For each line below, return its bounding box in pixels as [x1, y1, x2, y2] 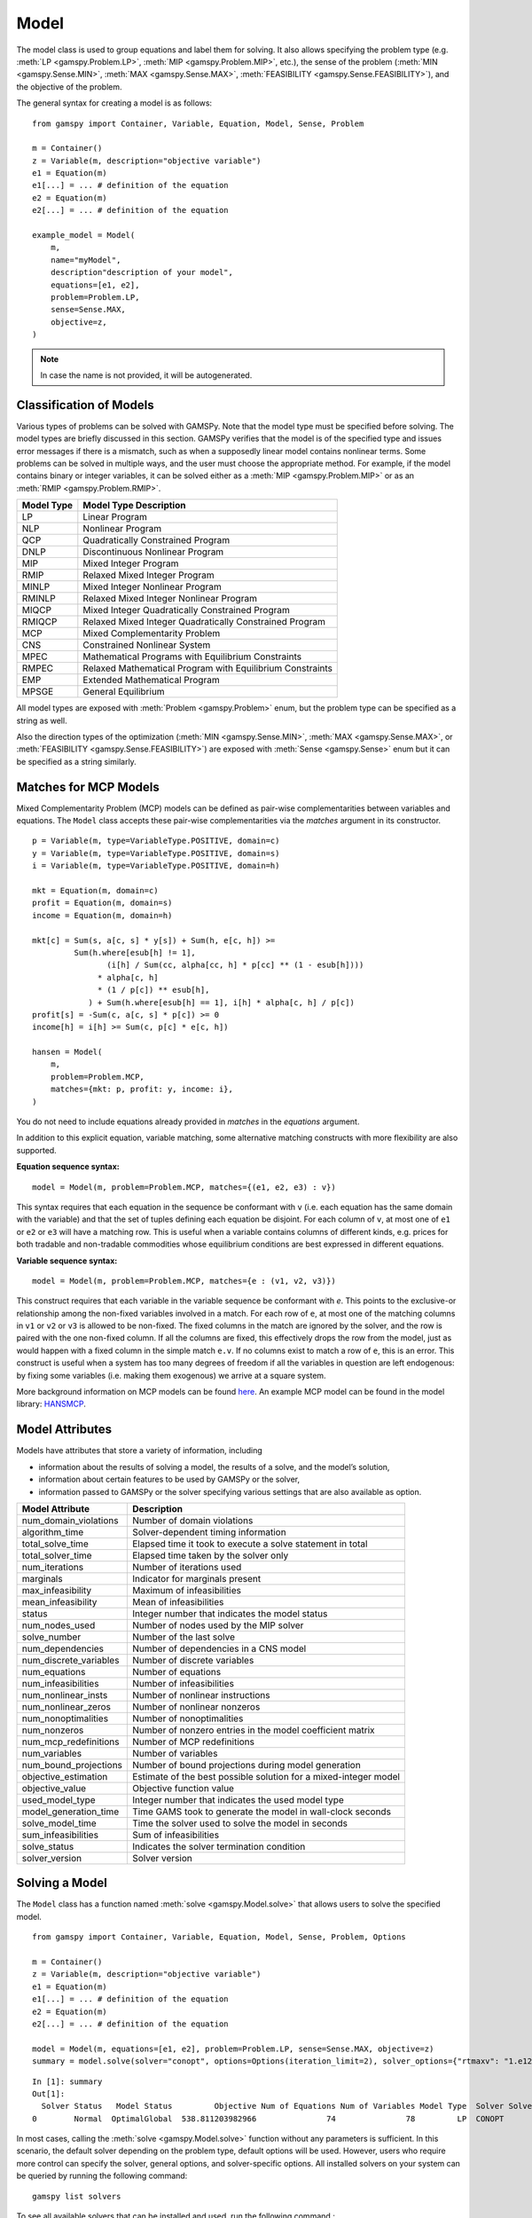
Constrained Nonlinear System [82, 639, 211, 651]
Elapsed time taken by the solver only [132, 1549, 289, 1561]
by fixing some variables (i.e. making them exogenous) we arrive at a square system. [16, 1370, 327, 1380]
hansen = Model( [32, 1047, 103, 1058]
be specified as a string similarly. [16, 756, 137, 767]
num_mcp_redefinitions [21, 1735, 120, 1748]
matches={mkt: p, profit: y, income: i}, [50, 1084, 234, 1095]
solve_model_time [21, 1817, 97, 1829]
